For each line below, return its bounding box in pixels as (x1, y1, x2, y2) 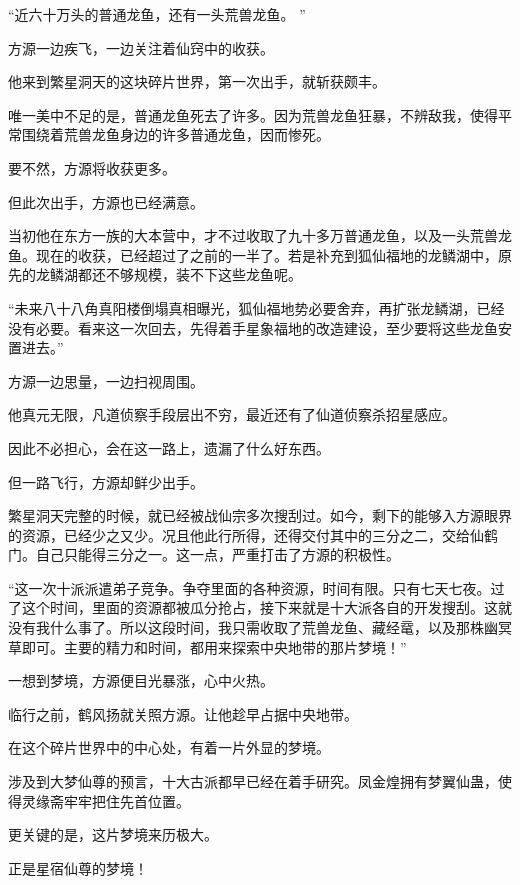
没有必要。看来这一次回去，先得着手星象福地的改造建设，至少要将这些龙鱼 (8, 317, 498, 338)
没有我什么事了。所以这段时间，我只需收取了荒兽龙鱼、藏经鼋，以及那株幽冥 (8, 617, 512, 638)
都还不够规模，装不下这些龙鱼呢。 (77, 264, 302, 285)
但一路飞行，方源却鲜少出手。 (8, 471, 204, 492)
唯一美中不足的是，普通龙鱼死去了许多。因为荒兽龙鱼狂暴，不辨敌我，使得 (8, 104, 498, 125)
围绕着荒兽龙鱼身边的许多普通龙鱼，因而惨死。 (21, 124, 330, 145)
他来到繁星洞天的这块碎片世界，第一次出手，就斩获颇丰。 (8, 71, 386, 92)
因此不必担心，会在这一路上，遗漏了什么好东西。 (8, 437, 330, 458)
